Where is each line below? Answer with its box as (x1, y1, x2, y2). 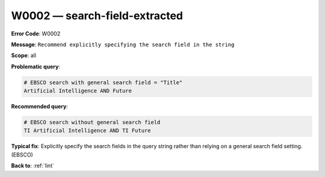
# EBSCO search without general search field (23, 119, 161, 126)
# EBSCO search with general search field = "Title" (23, 79, 183, 86)
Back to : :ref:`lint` (11, 162, 54, 169)
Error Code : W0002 (11, 30, 61, 37)
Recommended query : (11, 103, 69, 110)
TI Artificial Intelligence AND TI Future (23, 127, 151, 134)
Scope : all (11, 52, 36, 59)
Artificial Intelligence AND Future (23, 88, 132, 94)
